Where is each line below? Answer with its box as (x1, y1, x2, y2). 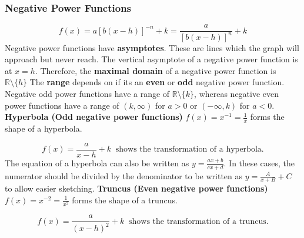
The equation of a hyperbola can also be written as (5, 156, 189, 169)
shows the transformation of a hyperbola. (115, 145, 264, 154)
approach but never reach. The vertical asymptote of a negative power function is (5, 53, 298, 65)
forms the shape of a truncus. (72, 193, 178, 206)
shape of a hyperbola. (5, 122, 82, 135)
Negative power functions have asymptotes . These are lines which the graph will (5, 41, 299, 53)
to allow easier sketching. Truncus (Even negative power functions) (5, 182, 268, 195)
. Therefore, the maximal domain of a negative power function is (35, 64, 276, 76)
